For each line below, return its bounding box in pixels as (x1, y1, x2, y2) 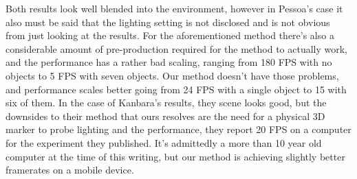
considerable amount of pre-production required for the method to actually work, (6, 41, 348, 56)
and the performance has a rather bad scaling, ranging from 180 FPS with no (6, 55, 332, 69)
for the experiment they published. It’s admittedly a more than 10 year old (6, 135, 322, 150)
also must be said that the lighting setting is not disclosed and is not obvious (6, 14, 330, 29)
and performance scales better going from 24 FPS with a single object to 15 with (6, 82, 347, 96)
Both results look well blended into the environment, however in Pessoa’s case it (6, 1, 343, 15)
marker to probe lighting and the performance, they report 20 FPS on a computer (6, 122, 351, 136)
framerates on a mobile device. (6, 163, 134, 177)
